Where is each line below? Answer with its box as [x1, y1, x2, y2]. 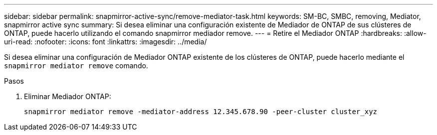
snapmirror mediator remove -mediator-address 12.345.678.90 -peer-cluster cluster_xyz [24, 108, 378, 116]
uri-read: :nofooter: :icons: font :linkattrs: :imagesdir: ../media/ [4, 37, 207, 46]
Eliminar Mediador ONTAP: [24, 92, 111, 101]
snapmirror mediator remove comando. [4, 61, 148, 70]
